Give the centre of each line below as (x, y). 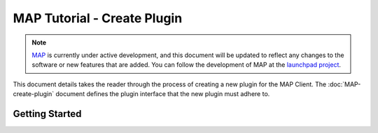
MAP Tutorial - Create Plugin (98, 18)
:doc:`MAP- (344, 84)
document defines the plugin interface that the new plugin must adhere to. (163, 94)
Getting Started (47, 114)
